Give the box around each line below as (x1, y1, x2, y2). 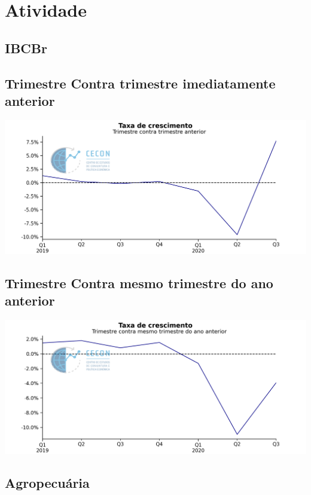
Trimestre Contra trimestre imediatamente (5, 74, 276, 92)
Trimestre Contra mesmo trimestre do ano (5, 273, 273, 292)
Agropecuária (5, 473, 90, 491)
